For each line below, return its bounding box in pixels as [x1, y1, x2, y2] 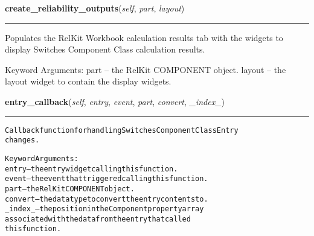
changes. [5, 136, 40, 145]
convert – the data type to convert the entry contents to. [5, 194, 208, 203]
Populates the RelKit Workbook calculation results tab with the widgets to [5, 31, 283, 43]
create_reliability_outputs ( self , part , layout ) [5, 2, 185, 14]
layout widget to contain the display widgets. [5, 75, 171, 88]
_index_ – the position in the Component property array [5, 205, 204, 214]
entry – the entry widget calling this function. [5, 164, 178, 173]
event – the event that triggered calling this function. [5, 174, 208, 183]
